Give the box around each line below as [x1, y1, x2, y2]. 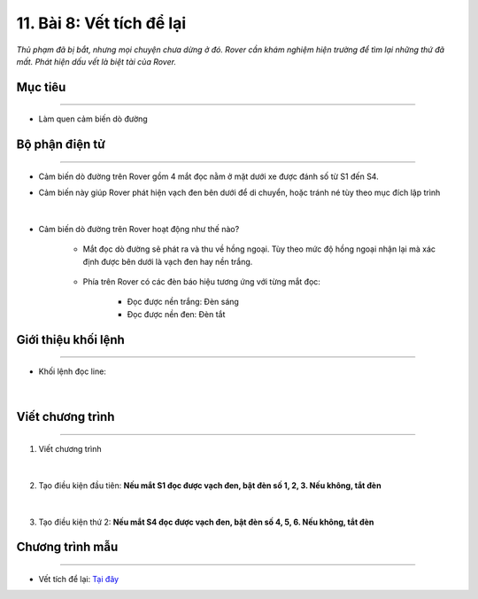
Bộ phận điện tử [16, 137, 106, 152]
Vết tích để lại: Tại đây [38, 574, 119, 585]
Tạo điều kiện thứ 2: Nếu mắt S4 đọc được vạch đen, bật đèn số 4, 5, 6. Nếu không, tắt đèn [38, 517, 374, 527]
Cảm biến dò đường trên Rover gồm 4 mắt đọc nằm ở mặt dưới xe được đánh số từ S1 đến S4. [38, 171, 380, 182]
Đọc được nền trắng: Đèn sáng [127, 297, 239, 307]
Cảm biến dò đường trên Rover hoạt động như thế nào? [38, 223, 240, 234]
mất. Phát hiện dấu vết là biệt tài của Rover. [16, 56, 177, 66]
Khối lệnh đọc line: [38, 366, 106, 377]
